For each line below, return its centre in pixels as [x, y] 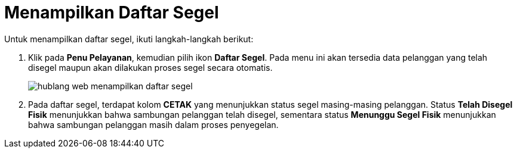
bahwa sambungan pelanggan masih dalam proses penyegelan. [153, 124]
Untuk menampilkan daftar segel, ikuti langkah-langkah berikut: [129, 39]
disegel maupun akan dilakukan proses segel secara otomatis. [150, 67]
